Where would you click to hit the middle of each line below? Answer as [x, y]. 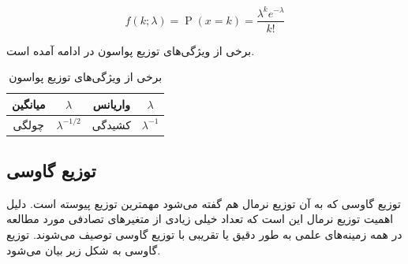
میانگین [29, 104]
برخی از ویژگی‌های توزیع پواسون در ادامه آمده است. [131, 50]
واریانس [111, 104]
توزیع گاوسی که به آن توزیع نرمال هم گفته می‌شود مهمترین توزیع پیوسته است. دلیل [204, 203]
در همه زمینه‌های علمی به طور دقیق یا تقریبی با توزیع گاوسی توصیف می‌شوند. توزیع [204, 234]
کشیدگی [111, 124]
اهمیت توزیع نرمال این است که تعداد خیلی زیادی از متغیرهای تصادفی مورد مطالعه [200, 219]
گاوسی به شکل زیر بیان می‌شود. [84, 249]
